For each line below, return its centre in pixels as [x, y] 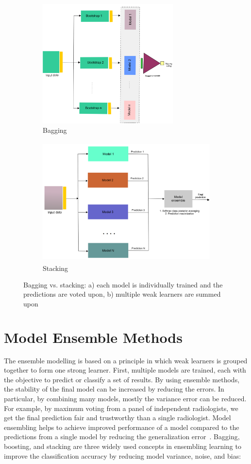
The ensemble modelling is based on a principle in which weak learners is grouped [126, 360]
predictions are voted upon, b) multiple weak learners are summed [122, 294]
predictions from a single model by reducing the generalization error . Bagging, [122, 437]
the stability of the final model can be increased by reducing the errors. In [114, 389]
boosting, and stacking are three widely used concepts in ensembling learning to [123, 446]
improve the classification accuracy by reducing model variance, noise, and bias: [123, 455]
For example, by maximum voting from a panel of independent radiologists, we [121, 408]
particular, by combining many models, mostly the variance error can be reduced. [125, 398]
